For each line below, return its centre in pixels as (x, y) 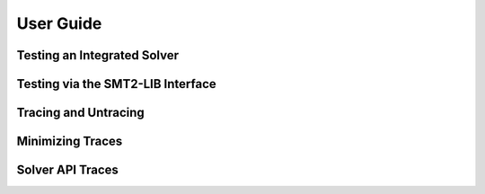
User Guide (59, 23)
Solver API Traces (67, 170)
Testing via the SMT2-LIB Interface (117, 84)
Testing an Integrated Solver (98, 55)
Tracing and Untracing (81, 113)
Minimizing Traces (70, 141)
